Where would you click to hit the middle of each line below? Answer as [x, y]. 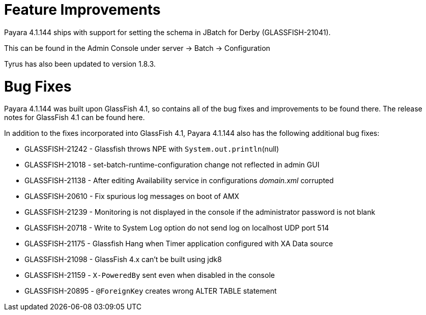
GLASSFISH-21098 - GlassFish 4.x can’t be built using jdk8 [123, 260]
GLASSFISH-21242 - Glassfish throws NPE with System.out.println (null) [152, 149]
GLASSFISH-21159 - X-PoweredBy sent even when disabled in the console [150, 275]
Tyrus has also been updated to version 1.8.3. [80, 64]
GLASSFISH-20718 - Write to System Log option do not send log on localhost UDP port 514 [177, 228]
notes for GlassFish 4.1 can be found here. [75, 118]
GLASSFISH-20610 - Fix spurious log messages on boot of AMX [132, 196]
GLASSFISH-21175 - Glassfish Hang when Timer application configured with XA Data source [179, 244]
